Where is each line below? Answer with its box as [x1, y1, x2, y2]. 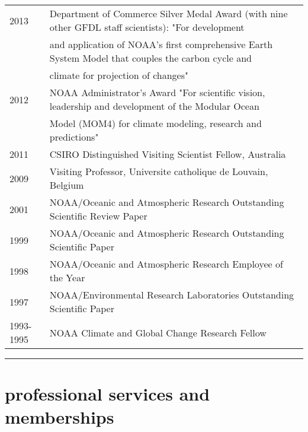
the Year [49, 271, 85, 284]
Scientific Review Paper [49, 209, 147, 223]
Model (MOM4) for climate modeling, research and [49, 116, 262, 130]
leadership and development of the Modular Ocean [49, 99, 259, 113]
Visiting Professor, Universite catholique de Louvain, [49, 164, 268, 178]
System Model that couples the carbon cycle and [49, 51, 252, 65]
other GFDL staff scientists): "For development [49, 20, 245, 34]
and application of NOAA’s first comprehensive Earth [49, 37, 273, 51]
